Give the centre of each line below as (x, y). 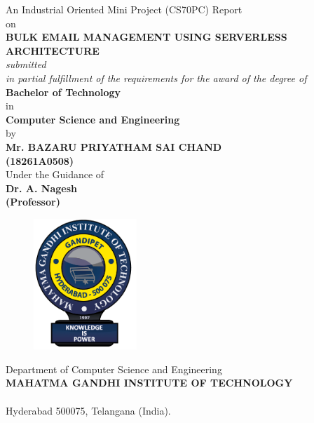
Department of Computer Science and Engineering (114, 369)
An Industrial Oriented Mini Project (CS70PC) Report (124, 9)
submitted (26, 64)
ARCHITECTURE (53, 50)
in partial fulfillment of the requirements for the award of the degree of (156, 78)
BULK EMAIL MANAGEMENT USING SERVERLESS (146, 37)
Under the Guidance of (55, 174)
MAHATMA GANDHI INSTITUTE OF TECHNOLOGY (149, 383)
